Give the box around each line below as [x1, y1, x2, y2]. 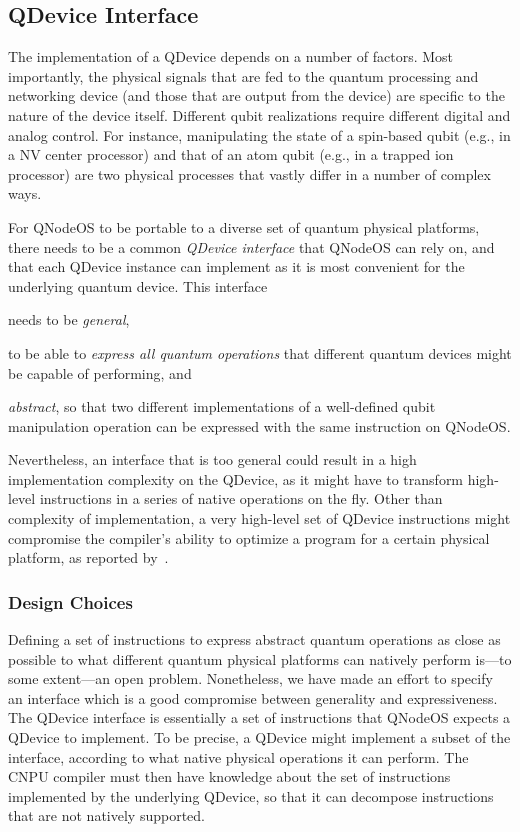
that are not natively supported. [8, 805, 205, 826]
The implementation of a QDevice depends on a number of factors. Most [8, 46, 454, 67]
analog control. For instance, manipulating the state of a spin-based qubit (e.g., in [8, 124, 511, 145]
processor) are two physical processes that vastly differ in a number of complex [8, 163, 491, 184]
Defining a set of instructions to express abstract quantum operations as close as [8, 629, 501, 650]
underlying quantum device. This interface [8, 275, 268, 296]
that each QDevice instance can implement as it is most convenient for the [8, 256, 465, 277]
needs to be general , [8, 309, 130, 330]
